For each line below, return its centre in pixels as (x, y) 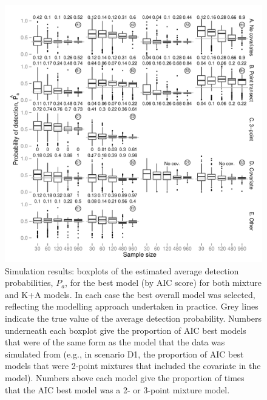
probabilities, (29, 283)
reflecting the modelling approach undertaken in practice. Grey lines (132, 306)
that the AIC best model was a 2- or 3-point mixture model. (117, 389)
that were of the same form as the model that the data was (115, 342)
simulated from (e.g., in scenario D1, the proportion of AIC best (124, 354)
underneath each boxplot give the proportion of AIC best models (126, 330)
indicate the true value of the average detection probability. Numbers (133, 318)
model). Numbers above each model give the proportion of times (125, 377)
